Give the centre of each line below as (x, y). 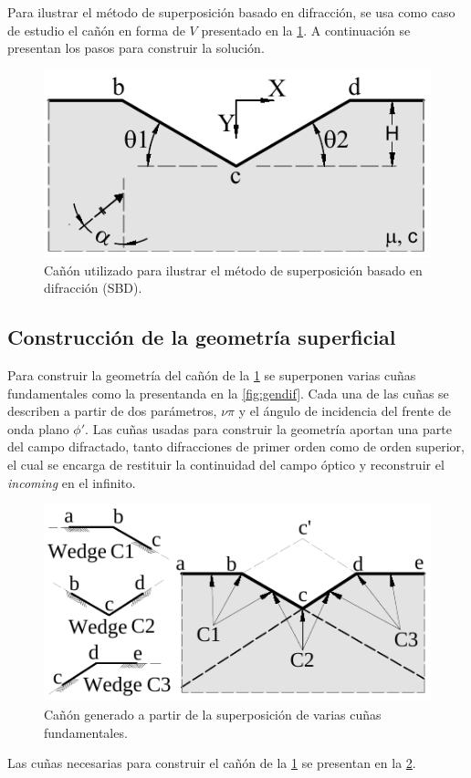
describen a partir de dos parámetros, (112, 411)
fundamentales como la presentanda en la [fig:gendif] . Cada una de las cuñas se (228, 393)
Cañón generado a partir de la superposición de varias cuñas (213, 714)
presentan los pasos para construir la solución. (136, 48)
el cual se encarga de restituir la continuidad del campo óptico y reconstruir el (226, 465)
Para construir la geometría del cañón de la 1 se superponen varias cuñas (212, 375)
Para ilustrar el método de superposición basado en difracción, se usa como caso (231, 12)
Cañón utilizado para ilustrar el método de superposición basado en (233, 270)
